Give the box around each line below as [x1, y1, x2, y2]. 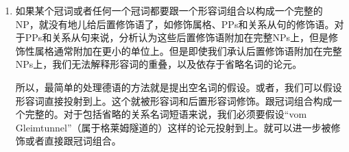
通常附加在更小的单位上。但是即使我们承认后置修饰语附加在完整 [53, 43, 342, 58]
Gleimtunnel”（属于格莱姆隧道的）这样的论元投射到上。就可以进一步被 [15, 120, 331, 134]
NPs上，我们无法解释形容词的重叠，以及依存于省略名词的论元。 [15, 57, 302, 71]
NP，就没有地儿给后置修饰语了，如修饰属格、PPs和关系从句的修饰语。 [15, 16, 335, 31]
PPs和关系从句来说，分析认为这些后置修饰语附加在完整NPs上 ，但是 [25, 30, 328, 45]
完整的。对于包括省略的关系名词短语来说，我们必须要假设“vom [25, 107, 307, 121]
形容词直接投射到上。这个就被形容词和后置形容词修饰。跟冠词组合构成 [15, 93, 333, 107]
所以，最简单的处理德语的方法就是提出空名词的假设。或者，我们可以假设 [15, 79, 342, 94]
